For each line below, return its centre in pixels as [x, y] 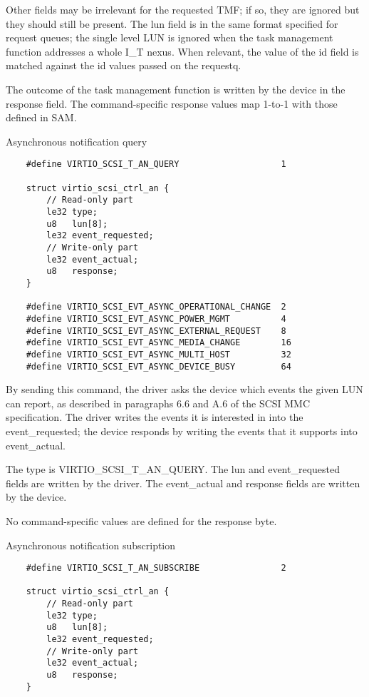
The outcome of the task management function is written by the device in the [176, 89]
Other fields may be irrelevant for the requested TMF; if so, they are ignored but [183, 9]
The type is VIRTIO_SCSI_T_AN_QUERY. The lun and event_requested [173, 469]
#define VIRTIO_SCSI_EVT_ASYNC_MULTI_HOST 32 [158, 354]
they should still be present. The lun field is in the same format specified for [172, 23]
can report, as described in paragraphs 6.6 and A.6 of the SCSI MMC [158, 403]
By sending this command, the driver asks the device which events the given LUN [184, 389]
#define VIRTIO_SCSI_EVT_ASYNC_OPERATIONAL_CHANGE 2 [156, 307]
